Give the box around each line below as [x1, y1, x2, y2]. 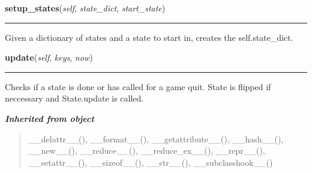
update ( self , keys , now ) [5, 51, 93, 64]
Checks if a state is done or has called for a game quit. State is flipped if [5, 80, 271, 93]
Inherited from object [5, 112, 94, 124]
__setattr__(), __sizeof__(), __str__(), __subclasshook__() [28, 156, 273, 168]
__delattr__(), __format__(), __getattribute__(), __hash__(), [28, 132, 284, 145]
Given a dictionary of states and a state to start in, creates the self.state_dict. [5, 31, 293, 43]
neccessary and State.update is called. [5, 92, 144, 105]
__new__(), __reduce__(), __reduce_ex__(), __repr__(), [28, 144, 265, 157]
